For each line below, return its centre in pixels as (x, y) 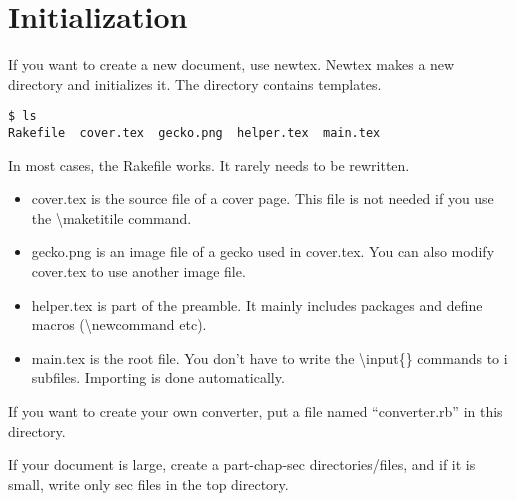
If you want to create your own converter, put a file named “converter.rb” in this (255, 410)
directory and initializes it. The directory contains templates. (195, 83)
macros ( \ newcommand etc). (119, 324)
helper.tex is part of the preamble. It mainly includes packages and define (257, 304)
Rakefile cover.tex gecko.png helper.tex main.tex (194, 132)
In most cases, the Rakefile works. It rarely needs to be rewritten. (209, 164)
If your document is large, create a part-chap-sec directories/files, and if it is (242, 464)
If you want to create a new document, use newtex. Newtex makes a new (231, 64)
